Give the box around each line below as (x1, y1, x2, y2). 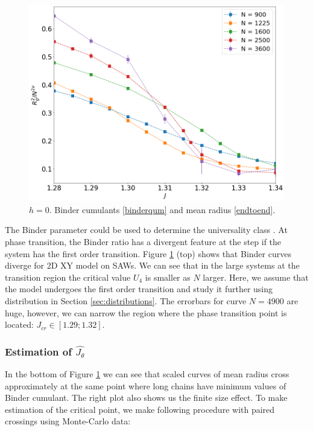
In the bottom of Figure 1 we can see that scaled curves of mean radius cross (5, 368, 289, 380)
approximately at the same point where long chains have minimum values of (5, 379, 286, 392)
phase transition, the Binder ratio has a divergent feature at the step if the (5, 235, 282, 248)
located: (5, 318, 34, 331)
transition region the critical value (5, 270, 131, 283)
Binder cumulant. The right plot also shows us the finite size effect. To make (5, 391, 288, 404)
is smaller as (145, 270, 191, 283)
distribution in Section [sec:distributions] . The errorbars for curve (5, 295, 247, 307)
